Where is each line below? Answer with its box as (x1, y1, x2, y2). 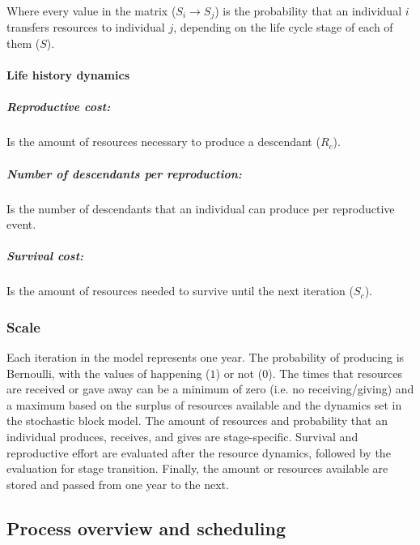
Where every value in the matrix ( (6, 2, 176, 19)
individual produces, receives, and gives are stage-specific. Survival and (6, 428, 358, 445)
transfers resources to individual (6, 19, 165, 36)
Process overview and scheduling (6, 515, 286, 540)
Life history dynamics (6, 67, 129, 84)
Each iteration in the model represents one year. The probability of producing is (6, 349, 405, 366)
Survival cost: (6, 247, 84, 264)
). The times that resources (268, 364, 403, 381)
